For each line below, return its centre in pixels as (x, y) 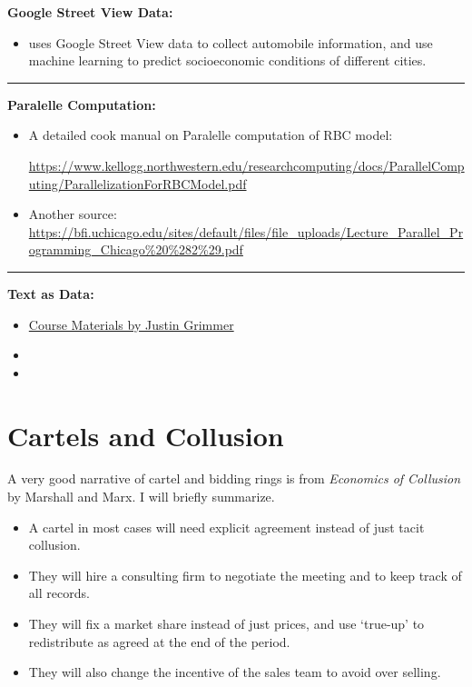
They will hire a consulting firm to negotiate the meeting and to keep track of (245, 575)
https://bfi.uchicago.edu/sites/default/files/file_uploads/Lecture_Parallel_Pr (246, 231)
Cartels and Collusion (146, 435)
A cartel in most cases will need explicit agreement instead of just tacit (226, 527)
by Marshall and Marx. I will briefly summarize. (141, 497)
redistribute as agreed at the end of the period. (159, 641)
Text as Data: (51, 293)
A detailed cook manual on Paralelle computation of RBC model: (211, 135)
